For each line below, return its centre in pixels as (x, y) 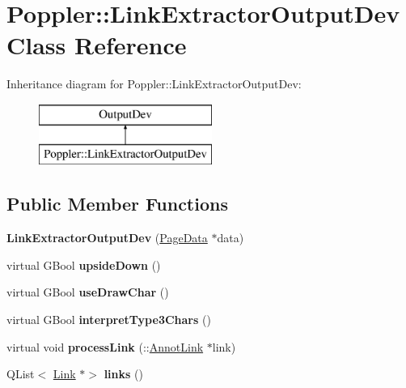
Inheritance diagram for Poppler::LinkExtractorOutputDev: (154, 84)
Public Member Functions (117, 204)
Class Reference (97, 45)
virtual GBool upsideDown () (84, 264)
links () (123, 374)
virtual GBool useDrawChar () (88, 292)
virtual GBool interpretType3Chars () (109, 320)
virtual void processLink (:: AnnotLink (105, 346)
